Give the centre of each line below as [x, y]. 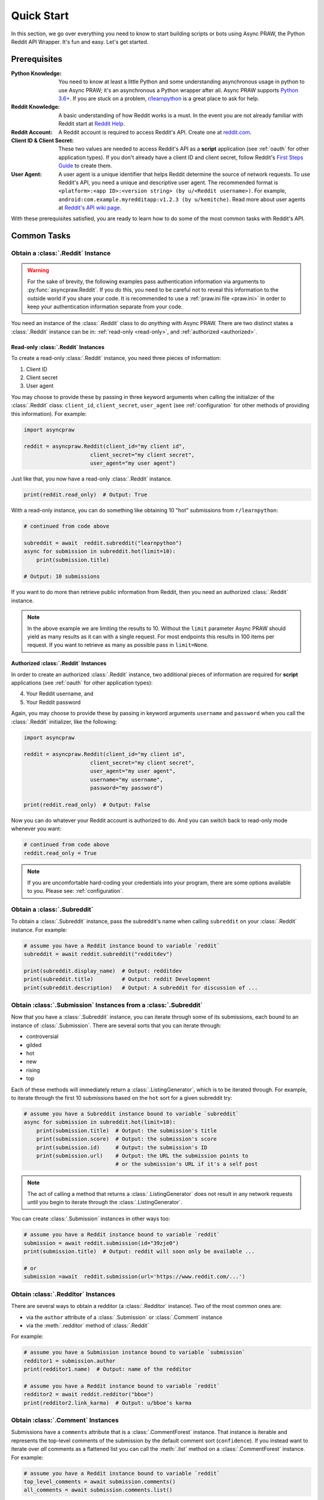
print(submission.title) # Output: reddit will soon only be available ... [139, 1252]
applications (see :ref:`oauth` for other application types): [82, 683]
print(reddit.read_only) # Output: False [87, 805]
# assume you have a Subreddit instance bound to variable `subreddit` [131, 1114]
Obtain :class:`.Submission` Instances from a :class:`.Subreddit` [107, 1005]
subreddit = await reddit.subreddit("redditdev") [98, 954]
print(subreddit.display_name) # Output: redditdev [103, 971]
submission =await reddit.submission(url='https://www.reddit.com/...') [134, 1277]
